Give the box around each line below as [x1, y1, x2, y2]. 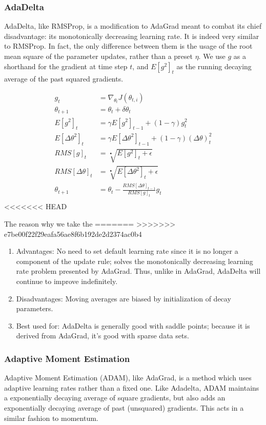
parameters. [16, 303, 53, 314]
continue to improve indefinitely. [16, 275, 118, 286]
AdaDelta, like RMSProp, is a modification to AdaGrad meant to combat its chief [4, 21, 262, 31]
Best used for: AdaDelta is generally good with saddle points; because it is [16, 320, 250, 331]
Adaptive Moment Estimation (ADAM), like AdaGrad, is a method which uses [4, 372, 252, 383]
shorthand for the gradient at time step [4, 60, 128, 71]
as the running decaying [176, 60, 252, 71]
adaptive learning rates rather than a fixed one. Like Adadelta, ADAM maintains [4, 382, 259, 393]
